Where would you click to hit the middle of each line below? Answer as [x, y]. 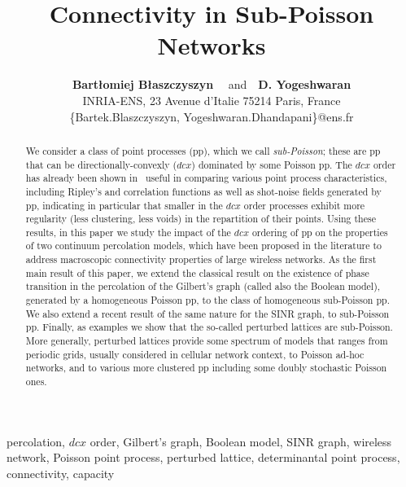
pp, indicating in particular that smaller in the [124, 205]
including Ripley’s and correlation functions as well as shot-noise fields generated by [203, 191]
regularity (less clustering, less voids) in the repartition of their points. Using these [201, 219]
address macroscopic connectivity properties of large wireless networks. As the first [201, 259]
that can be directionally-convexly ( [101, 164]
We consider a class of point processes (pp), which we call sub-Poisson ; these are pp [203, 150]
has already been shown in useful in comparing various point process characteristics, [206, 178]
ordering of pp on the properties [320, 232]
